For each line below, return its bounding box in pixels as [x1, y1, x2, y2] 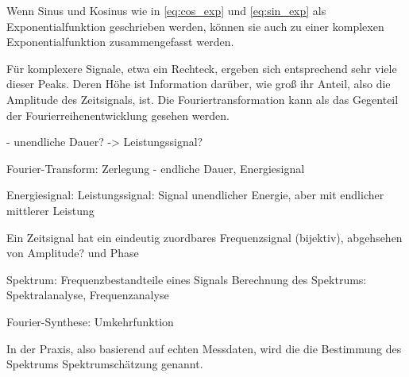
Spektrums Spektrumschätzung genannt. [6, 356, 203, 372]
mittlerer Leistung [6, 202, 95, 218]
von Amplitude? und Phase [6, 244, 139, 261]
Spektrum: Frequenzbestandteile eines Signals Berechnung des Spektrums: [6, 271, 367, 287]
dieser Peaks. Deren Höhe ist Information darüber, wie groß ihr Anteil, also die [6, 75, 391, 92]
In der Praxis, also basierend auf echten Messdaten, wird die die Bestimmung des [6, 340, 402, 356]
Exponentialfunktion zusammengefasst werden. [6, 33, 234, 50]
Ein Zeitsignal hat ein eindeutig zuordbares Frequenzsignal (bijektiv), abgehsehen [6, 229, 403, 245]
